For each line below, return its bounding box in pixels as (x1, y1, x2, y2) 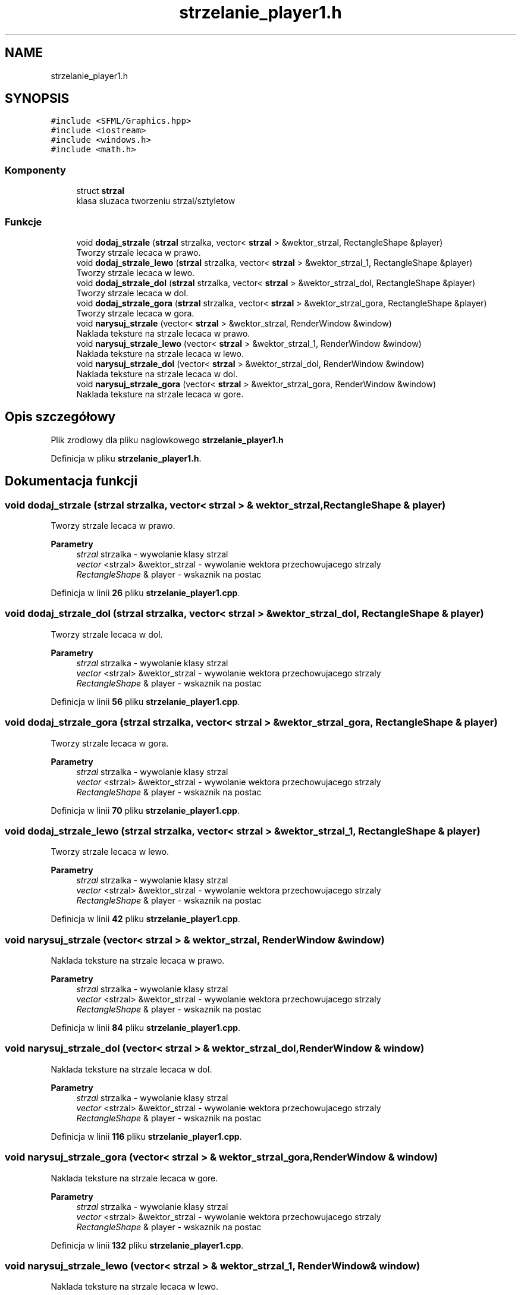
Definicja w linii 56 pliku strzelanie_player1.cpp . (51, 696, 240, 707)
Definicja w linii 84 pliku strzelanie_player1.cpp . (51, 1023, 241, 1033)
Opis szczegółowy (5, 409, 116, 425)
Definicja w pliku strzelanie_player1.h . (51, 453, 202, 463)
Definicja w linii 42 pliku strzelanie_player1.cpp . (51, 914, 240, 924)
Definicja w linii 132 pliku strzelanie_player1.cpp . (51, 1240, 244, 1250)
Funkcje (5, 215, 42, 228)
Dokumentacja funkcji (5, 474, 138, 489)
